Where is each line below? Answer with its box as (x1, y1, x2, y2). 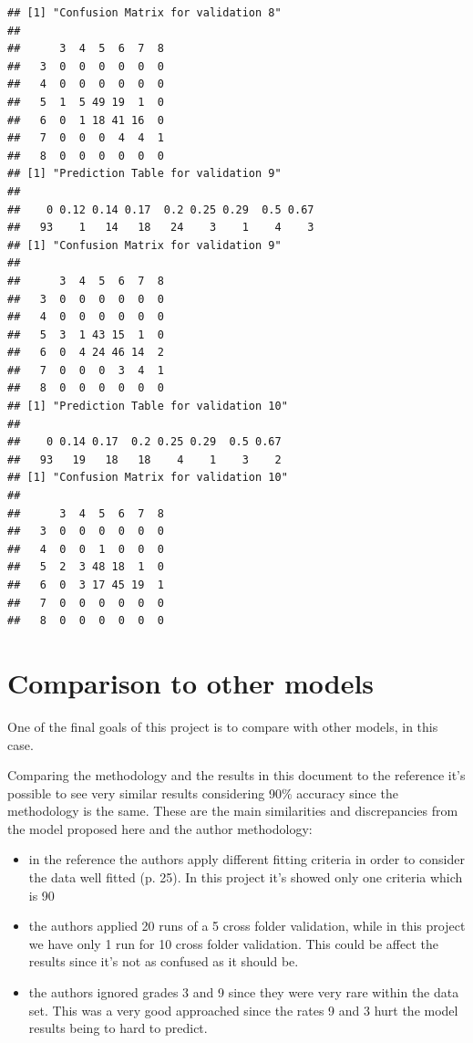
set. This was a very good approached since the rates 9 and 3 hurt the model (28, 1000, 458, 1019)
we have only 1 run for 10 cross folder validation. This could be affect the (28, 933, 438, 953)
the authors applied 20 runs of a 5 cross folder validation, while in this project (28, 916, 466, 935)
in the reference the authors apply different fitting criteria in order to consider (28, 850, 465, 869)
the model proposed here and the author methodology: (7, 819, 313, 838)
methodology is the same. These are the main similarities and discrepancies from (7, 801, 458, 820)
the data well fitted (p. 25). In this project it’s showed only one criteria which (28, 868, 463, 887)
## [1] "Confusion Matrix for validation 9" (7, 238, 282, 252)
